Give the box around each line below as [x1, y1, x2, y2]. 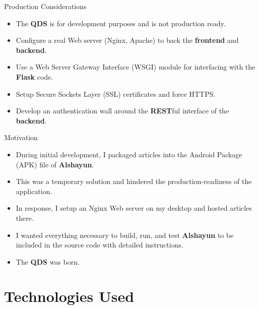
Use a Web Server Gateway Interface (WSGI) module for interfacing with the [16, 61, 255, 72]
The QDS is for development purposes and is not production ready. [16, 18, 226, 28]
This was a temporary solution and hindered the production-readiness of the [16, 176, 252, 187]
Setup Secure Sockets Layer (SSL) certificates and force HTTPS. [16, 88, 216, 99]
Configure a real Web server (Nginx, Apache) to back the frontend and [16, 35, 239, 45]
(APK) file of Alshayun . [16, 159, 94, 169]
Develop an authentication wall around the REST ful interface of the [16, 105, 229, 116]
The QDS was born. [16, 256, 80, 267]
